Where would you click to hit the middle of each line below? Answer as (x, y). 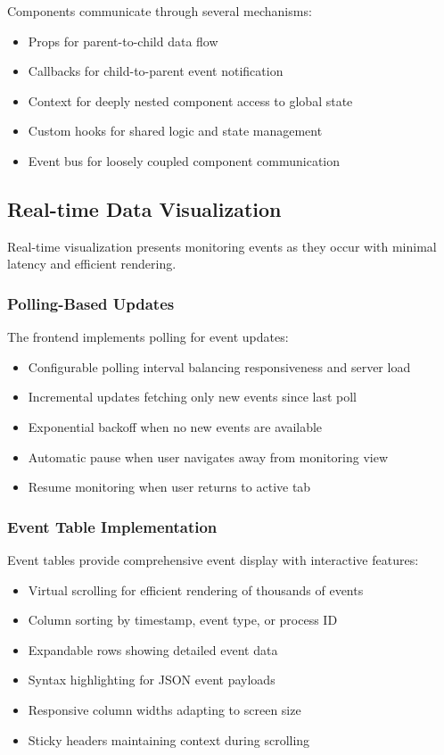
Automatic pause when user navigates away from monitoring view (208, 456)
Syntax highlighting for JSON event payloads (152, 680)
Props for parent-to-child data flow (123, 41)
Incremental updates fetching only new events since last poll (193, 397)
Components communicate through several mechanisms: (160, 11)
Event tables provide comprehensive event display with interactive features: (213, 559)
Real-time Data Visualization (144, 208)
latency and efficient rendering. (92, 264)
